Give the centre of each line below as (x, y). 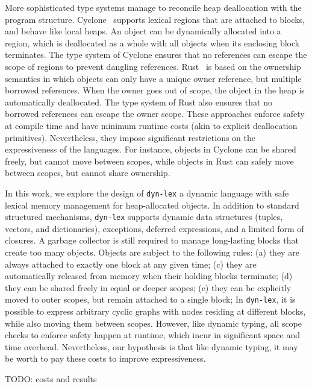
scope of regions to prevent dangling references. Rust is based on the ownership (153, 66)
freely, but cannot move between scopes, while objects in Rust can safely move (149, 161)
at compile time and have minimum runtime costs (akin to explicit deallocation (151, 125)
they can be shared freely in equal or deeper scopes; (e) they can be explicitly (148, 287)
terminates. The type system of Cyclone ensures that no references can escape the (156, 55)
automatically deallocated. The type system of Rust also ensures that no (139, 102)
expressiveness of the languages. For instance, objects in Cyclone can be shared (151, 149)
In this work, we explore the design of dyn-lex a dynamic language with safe (147, 193)
